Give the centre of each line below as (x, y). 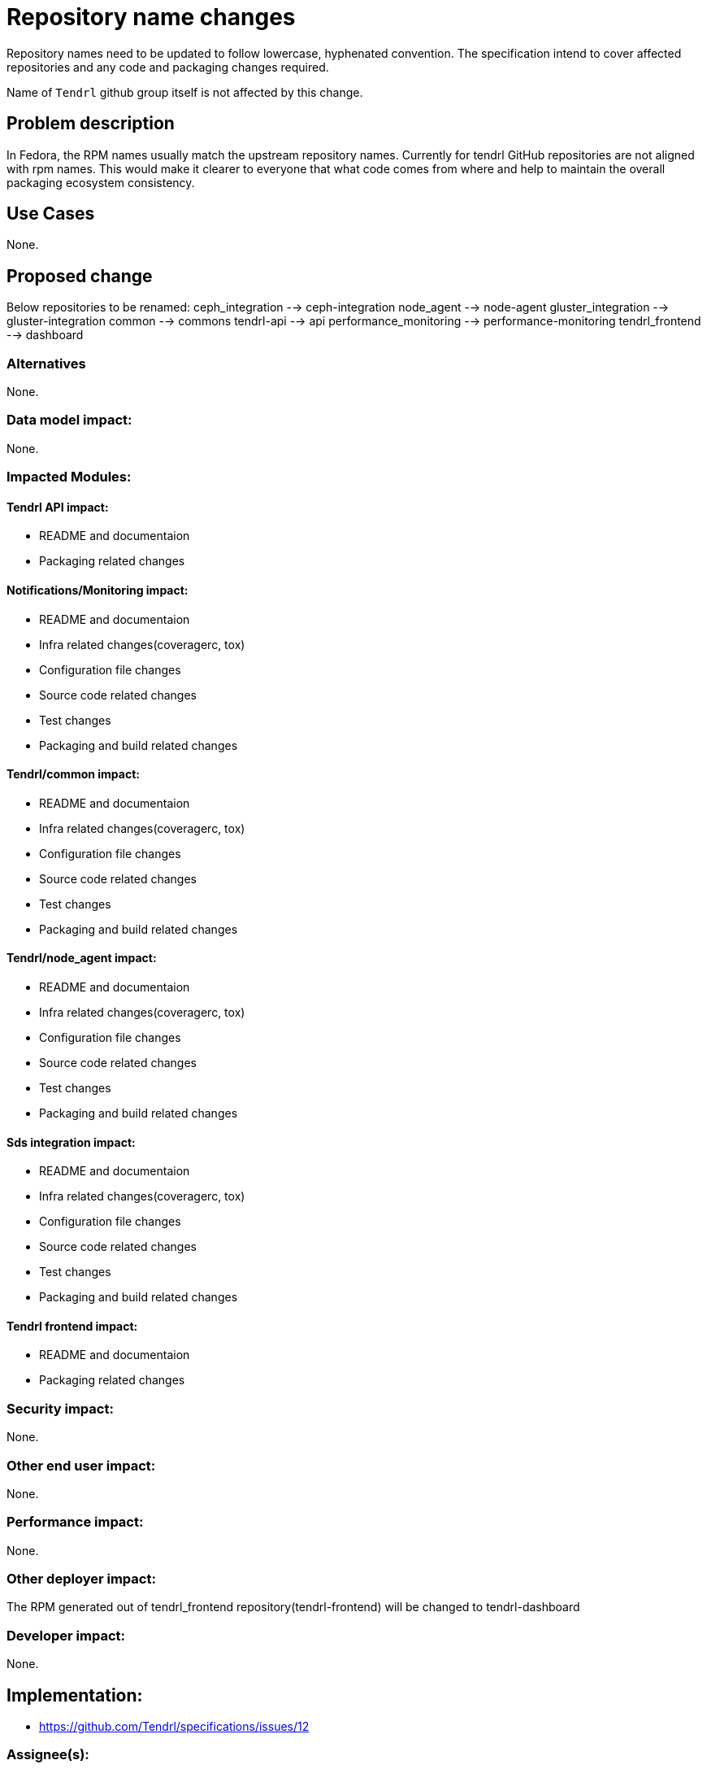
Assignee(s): (48, 1755)
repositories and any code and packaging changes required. (168, 67)
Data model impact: (69, 420)
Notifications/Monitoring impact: (98, 590)
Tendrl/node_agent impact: (82, 958)
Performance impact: (75, 1522)
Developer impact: (66, 1635)
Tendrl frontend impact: (72, 1326)
